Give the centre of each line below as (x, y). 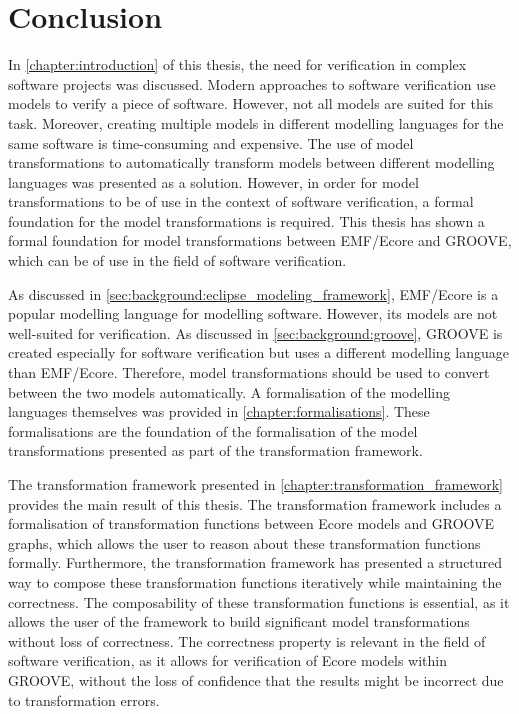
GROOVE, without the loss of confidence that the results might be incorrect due (256, 679)
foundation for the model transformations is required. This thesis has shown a (246, 220)
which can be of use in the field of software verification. (177, 260)
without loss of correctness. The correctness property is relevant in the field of (247, 640)
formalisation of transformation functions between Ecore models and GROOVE (251, 523)
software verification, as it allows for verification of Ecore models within (227, 660)
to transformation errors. (84, 699)
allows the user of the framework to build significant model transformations (239, 621)
